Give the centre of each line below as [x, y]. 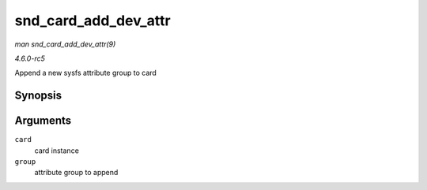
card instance [57, 151]
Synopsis [38, 96]
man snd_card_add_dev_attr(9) [65, 44]
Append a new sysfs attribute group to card [86, 73]
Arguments [43, 121]
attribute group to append [76, 173]
